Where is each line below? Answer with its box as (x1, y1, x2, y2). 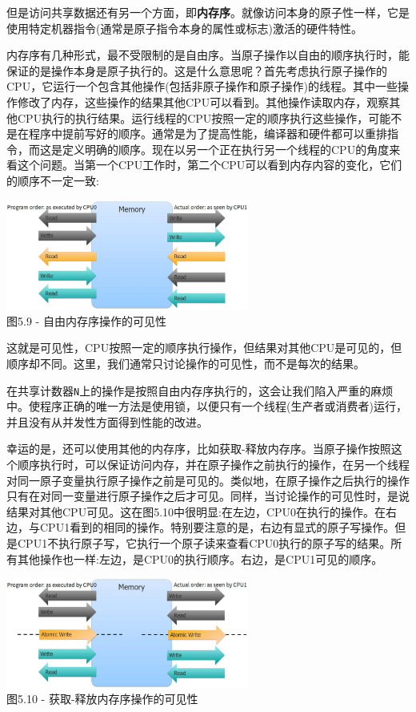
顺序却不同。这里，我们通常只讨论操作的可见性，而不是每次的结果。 (6, 355, 365, 372)
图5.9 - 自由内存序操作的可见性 (6, 312, 166, 329)
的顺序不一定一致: (6, 172, 99, 188)
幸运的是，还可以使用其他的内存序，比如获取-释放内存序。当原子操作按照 (6, 440, 391, 457)
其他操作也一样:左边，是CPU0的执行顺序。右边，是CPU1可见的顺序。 (17, 550, 383, 567)
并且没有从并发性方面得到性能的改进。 (6, 413, 208, 430)
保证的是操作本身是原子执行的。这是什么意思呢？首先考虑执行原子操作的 (6, 62, 387, 79)
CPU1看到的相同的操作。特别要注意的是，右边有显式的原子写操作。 (39, 519, 395, 536)
